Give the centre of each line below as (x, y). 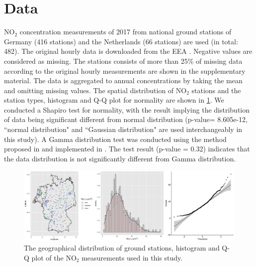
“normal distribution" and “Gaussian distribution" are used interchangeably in (123, 129)
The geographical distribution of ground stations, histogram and (122, 248)
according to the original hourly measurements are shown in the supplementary (125, 70)
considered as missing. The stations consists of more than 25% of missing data (123, 61)
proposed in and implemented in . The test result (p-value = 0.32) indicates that (127, 149)
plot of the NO (54, 257)
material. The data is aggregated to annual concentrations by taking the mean (123, 80)
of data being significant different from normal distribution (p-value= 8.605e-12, (126, 119)
